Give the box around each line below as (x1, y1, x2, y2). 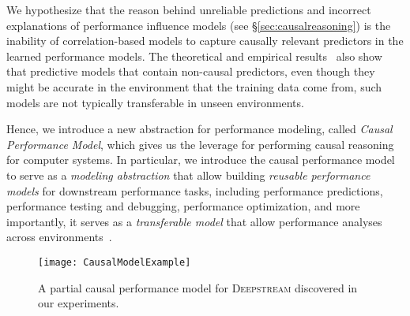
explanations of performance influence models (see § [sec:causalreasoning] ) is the (6, 17, 391, 33)
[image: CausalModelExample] (38, 256, 191, 268)
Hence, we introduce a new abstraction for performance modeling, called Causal (6, 121, 393, 137)
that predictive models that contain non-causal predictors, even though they (6, 63, 375, 80)
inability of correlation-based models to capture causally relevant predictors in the (6, 32, 404, 49)
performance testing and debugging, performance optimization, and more (6, 198, 360, 214)
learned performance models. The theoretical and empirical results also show (6, 47, 382, 64)
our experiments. (38, 295, 119, 311)
